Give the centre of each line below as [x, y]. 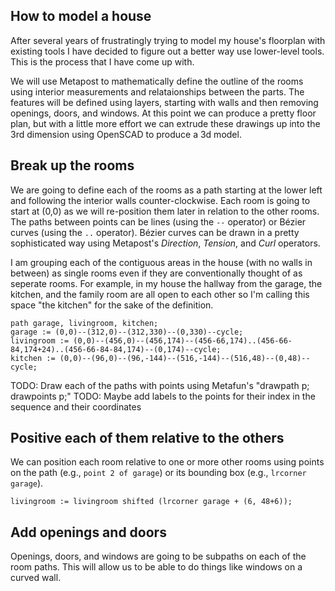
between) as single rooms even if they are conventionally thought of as [156, 273]
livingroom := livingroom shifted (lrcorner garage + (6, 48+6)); [151, 502]
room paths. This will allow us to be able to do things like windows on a [156, 567]
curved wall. [36, 578]
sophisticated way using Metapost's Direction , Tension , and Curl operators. [165, 243]
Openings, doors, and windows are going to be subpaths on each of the [158, 556]
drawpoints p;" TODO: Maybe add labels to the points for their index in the [163, 396]
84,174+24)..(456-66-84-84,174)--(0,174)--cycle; [116, 349]
